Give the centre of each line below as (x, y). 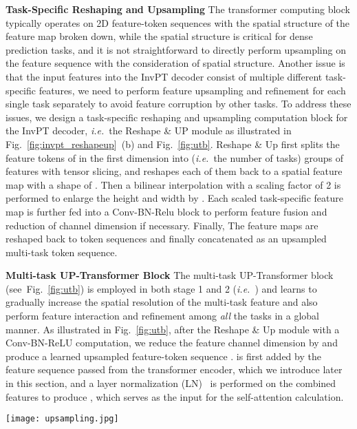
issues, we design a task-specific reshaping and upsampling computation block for (177, 117)
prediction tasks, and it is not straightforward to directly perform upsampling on (176, 49)
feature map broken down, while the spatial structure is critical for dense (159, 36)
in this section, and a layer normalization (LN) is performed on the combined (171, 383)
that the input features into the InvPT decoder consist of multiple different (164, 76)
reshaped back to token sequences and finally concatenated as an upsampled (166, 239)
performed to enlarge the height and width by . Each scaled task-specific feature (174, 198)
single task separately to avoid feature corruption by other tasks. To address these (178, 104)
